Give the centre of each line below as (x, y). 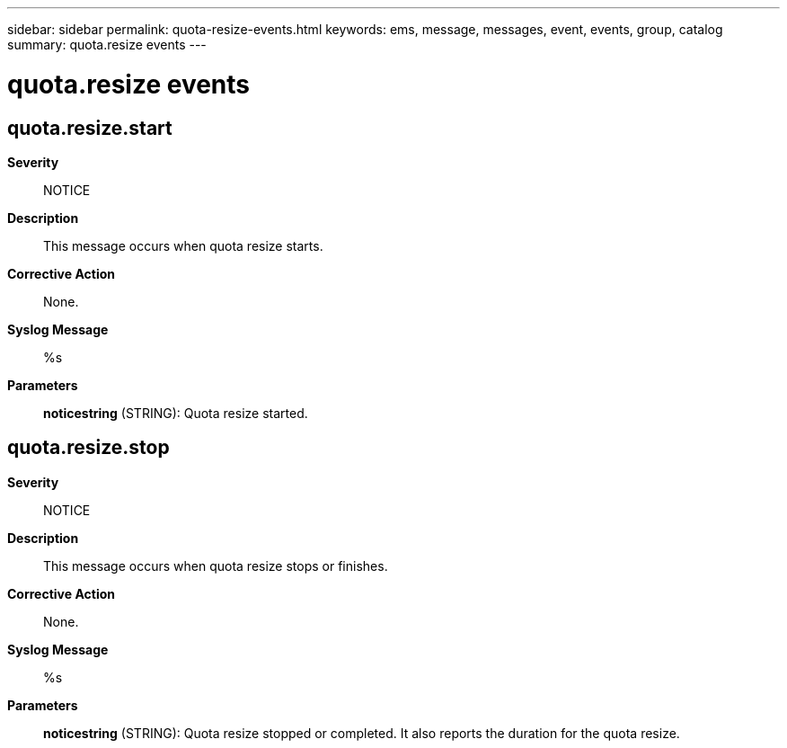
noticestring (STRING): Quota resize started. (176, 413)
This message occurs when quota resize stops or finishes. (216, 565)
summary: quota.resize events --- (107, 45)
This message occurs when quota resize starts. (183, 245)
